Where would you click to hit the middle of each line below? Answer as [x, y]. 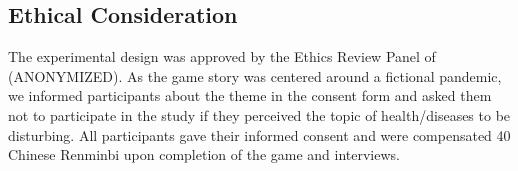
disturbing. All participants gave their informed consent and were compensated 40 [259, 134]
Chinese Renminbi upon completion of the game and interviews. [204, 154]
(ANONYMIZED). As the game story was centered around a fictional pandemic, [255, 75]
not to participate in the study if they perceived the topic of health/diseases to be [259, 114]
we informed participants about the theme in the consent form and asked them [250, 95]
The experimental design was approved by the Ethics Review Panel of [222, 56]
